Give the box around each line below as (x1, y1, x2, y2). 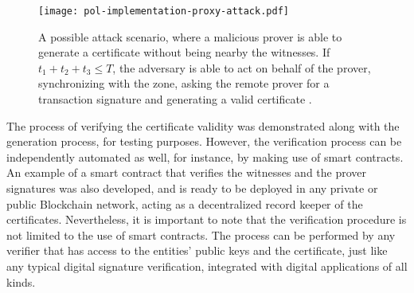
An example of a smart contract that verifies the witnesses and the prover (6, 164, 367, 181)
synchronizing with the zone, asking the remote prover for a (38, 75, 330, 92)
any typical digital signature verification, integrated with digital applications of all (6, 257, 408, 274)
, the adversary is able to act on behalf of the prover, (112, 59, 371, 76)
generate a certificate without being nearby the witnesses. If (38, 44, 330, 61)
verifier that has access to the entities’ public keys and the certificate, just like (6, 242, 388, 259)
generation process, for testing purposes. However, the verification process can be (6, 133, 402, 150)
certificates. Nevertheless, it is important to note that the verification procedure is (6, 211, 407, 228)
